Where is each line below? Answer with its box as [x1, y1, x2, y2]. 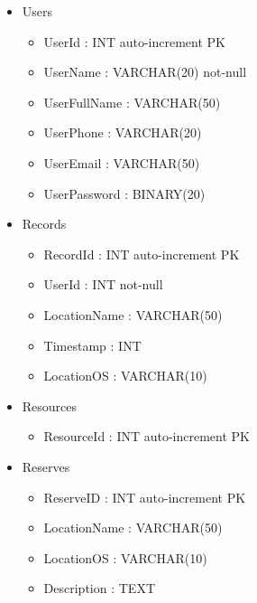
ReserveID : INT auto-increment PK [43, 487, 246, 506]
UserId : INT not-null [43, 275, 163, 294]
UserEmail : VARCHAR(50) [43, 153, 200, 172]
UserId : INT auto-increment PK [43, 32, 225, 51]
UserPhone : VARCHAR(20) [43, 123, 202, 142]
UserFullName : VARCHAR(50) [43, 92, 221, 111]
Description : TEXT [43, 579, 155, 598]
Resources [22, 396, 78, 415]
